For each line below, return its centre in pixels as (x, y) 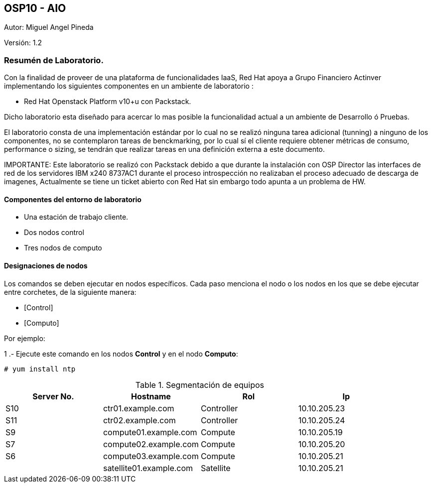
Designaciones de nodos (46, 266)
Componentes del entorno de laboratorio (73, 199)
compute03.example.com (151, 456)
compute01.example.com (150, 432)
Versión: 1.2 (23, 43)
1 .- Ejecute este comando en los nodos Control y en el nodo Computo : (121, 354)
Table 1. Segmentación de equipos (200, 385)
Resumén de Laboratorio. (54, 60)
